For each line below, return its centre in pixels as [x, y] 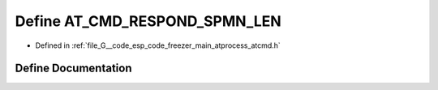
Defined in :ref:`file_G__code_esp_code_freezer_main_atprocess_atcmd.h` [158, 45]
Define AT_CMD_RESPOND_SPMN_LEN [148, 21]
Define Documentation [73, 69]
